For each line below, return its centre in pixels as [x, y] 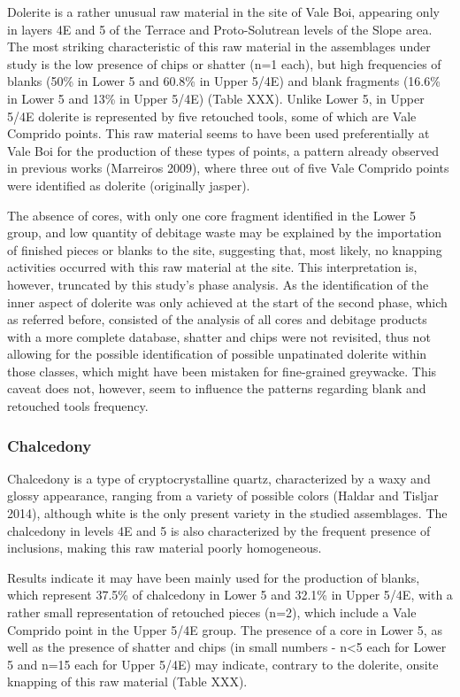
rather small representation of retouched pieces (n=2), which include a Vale [212, 612]
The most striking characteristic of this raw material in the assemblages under [219, 46]
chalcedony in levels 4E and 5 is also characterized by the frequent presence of [219, 530]
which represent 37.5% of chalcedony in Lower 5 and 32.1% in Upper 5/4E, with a [230, 595]
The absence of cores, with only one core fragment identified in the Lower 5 [212, 215]
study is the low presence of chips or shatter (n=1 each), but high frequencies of [224, 63]
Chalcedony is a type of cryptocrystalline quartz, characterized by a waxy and [219, 478]
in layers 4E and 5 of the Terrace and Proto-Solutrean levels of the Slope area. [220, 29]
